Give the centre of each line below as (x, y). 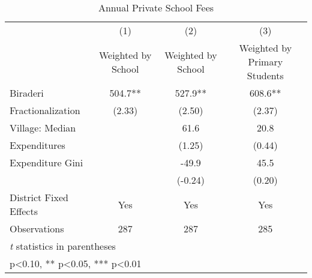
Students (265, 75)
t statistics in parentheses (63, 246)
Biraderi (27, 93)
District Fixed (39, 197)
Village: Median (43, 128)
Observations (37, 228)
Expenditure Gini (46, 162)
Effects (24, 211)
